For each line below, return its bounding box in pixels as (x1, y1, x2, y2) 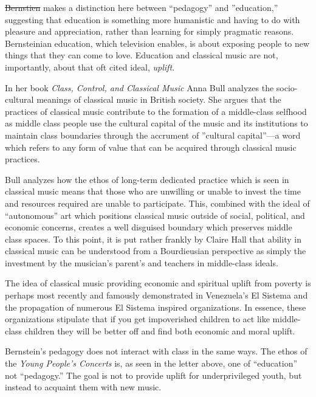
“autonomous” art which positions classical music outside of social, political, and (5, 209, 305, 221)
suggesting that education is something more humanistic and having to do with (5, 13, 300, 26)
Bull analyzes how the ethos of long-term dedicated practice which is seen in (5, 173, 289, 185)
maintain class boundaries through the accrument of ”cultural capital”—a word (5, 128, 301, 141)
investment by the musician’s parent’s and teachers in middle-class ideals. (5, 256, 278, 269)
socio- (276, 81, 298, 94)
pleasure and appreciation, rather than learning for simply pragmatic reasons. (5, 25, 294, 38)
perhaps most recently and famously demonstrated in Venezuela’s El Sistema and (5, 289, 308, 302)
